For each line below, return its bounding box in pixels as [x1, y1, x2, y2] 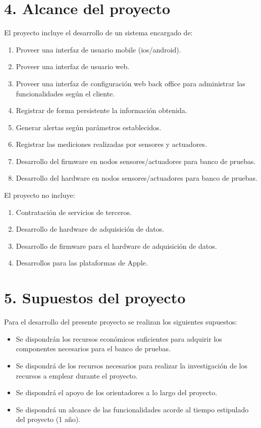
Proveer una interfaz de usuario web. [16, 61, 130, 72]
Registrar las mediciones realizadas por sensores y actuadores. [16, 139, 207, 149]
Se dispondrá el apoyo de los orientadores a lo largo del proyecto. [16, 387, 218, 398]
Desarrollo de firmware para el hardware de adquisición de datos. [16, 240, 217, 251]
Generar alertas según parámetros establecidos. [16, 122, 162, 132]
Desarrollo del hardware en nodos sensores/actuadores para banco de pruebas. [16, 173, 258, 183]
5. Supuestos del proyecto [4, 287, 186, 308]
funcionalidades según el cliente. [16, 88, 115, 98]
